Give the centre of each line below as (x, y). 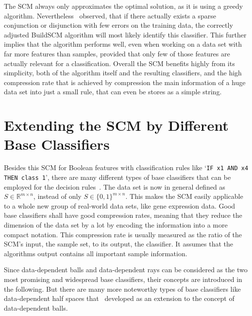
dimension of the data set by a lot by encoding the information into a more (116, 224)
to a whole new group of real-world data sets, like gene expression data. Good (120, 205)
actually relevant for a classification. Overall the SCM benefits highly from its (119, 63)
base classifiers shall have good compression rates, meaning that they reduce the (123, 215)
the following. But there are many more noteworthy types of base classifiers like (122, 289)
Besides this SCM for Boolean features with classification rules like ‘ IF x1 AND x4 (126, 167)
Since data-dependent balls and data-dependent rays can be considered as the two (126, 270)
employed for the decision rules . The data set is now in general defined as (115, 186)
